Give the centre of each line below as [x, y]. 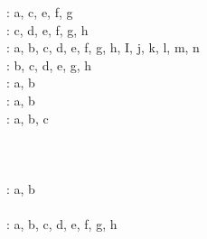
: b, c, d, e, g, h [49, 64]
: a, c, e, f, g [40, 12]
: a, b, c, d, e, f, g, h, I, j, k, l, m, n [103, 47]
